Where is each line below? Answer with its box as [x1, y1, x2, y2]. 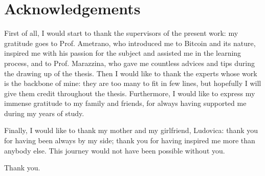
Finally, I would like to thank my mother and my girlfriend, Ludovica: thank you [4, 125, 258, 136]
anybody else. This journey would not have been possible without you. [4, 145, 225, 156]
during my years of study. [4, 107, 84, 118]
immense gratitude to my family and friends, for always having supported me [4, 98, 247, 108]
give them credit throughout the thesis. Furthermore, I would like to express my [4, 87, 255, 98]
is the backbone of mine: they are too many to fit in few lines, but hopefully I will [4, 78, 261, 89]
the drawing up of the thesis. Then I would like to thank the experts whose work [4, 68, 257, 78]
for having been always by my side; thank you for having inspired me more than [4, 135, 255, 146]
